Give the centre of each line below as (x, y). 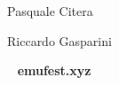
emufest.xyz (54, 70)
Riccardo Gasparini (59, 40)
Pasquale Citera (50, 11)
